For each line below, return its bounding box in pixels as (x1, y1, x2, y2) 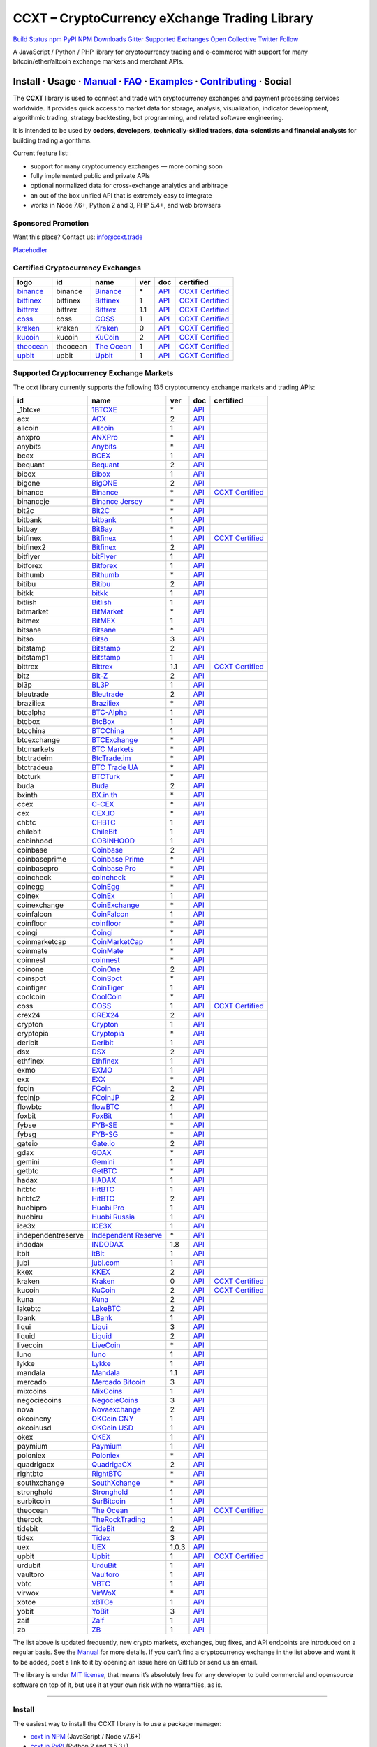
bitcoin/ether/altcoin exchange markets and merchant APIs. (13, 57, 184, 66)
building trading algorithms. (13, 136, 92, 145)
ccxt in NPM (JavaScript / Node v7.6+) (30, 1732, 141, 1741)
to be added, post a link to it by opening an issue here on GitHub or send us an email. (13, 1658, 258, 1666)
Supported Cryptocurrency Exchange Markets (13, 368, 174, 378)
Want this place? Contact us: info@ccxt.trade (13, 233, 143, 241)
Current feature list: (13, 149, 69, 157)
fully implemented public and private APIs (30, 171, 150, 180)
